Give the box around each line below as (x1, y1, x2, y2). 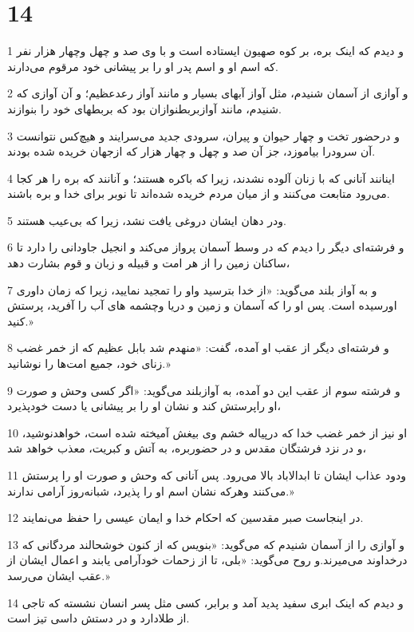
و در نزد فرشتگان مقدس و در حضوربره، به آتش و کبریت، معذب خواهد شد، (7, 440, 367, 456)
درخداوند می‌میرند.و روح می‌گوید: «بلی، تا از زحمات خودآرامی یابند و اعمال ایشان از (7, 551, 408, 568)
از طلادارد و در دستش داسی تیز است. (7, 610, 190, 626)
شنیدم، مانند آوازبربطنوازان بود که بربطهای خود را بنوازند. (7, 100, 282, 117)
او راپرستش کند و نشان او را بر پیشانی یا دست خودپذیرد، (7, 397, 281, 414)
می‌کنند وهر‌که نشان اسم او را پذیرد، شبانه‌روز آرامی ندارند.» (7, 482, 294, 499)
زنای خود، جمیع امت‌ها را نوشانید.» (7, 355, 171, 372)
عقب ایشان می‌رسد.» (7, 567, 110, 583)
